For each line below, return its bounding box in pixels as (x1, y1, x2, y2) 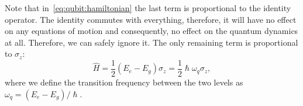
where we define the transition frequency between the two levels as (5, 76, 243, 88)
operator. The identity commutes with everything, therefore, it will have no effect (5, 13, 297, 25)
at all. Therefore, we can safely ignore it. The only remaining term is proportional (5, 36, 298, 48)
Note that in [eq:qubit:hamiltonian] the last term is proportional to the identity (5, 2, 291, 13)
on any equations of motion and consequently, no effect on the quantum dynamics (5, 25, 298, 37)
